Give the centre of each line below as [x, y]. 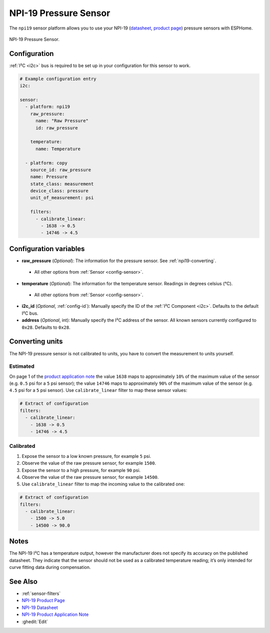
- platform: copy [46, 163]
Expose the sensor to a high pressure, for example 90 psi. [81, 470]
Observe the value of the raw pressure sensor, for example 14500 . [90, 477]
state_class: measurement [62, 184]
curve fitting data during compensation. [50, 567]
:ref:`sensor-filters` [41, 593]
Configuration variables [47, 248]
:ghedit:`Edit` [35, 621]
